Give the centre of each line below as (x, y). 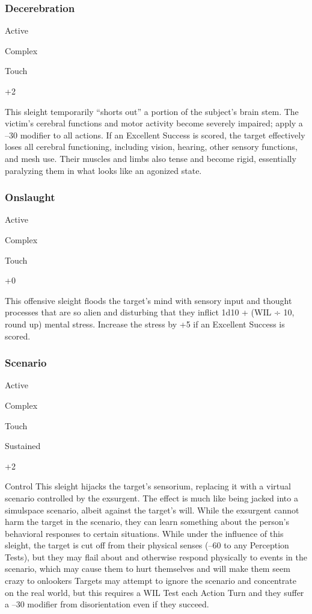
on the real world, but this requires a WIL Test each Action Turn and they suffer (154, 592)
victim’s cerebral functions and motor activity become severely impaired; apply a (154, 123)
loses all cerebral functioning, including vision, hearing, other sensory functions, (151, 147)
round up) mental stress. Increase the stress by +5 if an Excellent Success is (145, 324)
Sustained (23, 446)
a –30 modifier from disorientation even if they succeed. (107, 604)
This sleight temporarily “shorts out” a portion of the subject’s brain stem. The (152, 111)
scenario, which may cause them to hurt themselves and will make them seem (148, 569)
